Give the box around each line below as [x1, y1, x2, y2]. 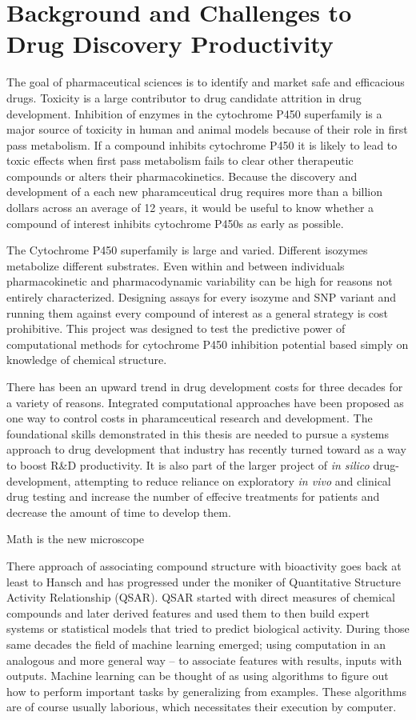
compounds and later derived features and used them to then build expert [6, 604, 370, 621]
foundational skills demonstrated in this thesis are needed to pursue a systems [6, 425, 390, 442]
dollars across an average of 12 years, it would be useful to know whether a [6, 199, 374, 216]
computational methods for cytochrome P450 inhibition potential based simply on [6, 335, 409, 352]
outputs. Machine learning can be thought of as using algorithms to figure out [6, 667, 389, 684]
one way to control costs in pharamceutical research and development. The [6, 410, 373, 426]
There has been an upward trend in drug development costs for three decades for [6, 378, 403, 394]
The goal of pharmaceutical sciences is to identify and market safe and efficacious [6, 74, 405, 90]
